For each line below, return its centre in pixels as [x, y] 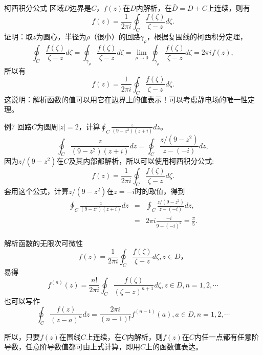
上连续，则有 [228, 8]
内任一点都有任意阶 [226, 336]
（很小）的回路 [115, 36]
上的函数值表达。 [174, 347]
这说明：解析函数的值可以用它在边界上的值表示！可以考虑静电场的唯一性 [126, 99]
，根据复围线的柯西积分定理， [197, 36]
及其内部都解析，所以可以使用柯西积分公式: [141, 161]
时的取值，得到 [160, 191]
